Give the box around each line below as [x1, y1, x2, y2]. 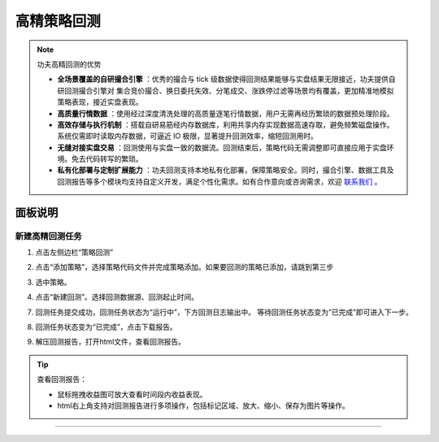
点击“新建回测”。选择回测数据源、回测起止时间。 [35, 292, 199, 302]
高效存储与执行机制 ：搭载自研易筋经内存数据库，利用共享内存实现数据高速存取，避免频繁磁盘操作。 [57, 119, 394, 129]
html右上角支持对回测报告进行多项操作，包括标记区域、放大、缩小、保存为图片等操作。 [57, 401, 350, 410]
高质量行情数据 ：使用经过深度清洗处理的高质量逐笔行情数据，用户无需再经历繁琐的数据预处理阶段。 [57, 108, 394, 118]
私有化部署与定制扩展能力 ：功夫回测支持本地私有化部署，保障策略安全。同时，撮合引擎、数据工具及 [57, 165, 394, 175]
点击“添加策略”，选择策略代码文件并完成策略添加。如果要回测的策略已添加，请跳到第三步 [35, 262, 334, 272]
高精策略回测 [15, 12, 102, 30]
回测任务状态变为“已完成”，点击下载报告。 [35, 322, 178, 331]
